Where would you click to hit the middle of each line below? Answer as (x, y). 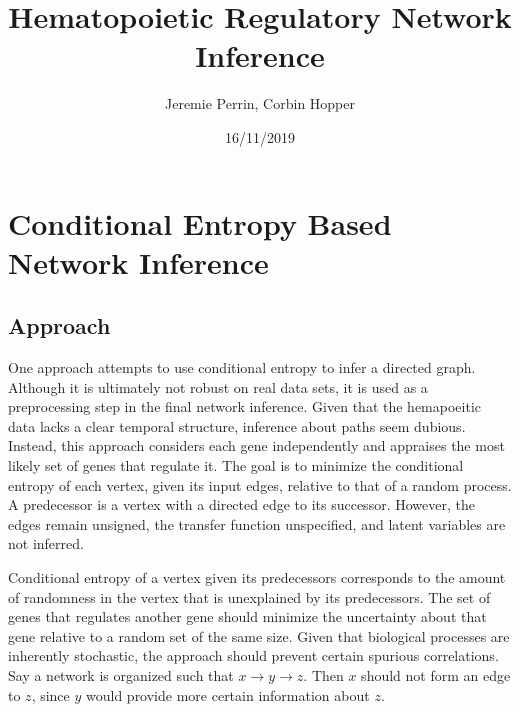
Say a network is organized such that (121, 674)
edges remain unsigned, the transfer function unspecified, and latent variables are (257, 523)
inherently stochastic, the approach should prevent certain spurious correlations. (253, 655)
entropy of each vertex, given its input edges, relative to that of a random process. (260, 484)
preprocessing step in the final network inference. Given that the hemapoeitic (244, 406)
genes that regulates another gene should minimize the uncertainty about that (247, 616)
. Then (323, 674)
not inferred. (46, 543)
